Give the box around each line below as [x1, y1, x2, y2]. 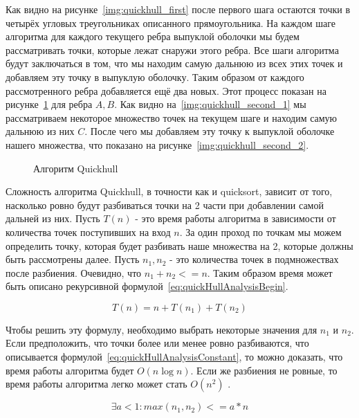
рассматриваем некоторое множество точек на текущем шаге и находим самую [6, 110, 338, 125]
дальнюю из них [6, 124, 75, 138]
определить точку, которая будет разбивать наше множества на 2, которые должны [6, 238, 353, 253]
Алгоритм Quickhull [33, 161, 118, 175]
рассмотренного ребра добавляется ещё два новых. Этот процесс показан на [6, 83, 326, 98]
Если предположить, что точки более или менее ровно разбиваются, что [6, 336, 309, 350]
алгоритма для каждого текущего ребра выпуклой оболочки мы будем [6, 29, 300, 44]
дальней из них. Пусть [6, 211, 100, 226]
